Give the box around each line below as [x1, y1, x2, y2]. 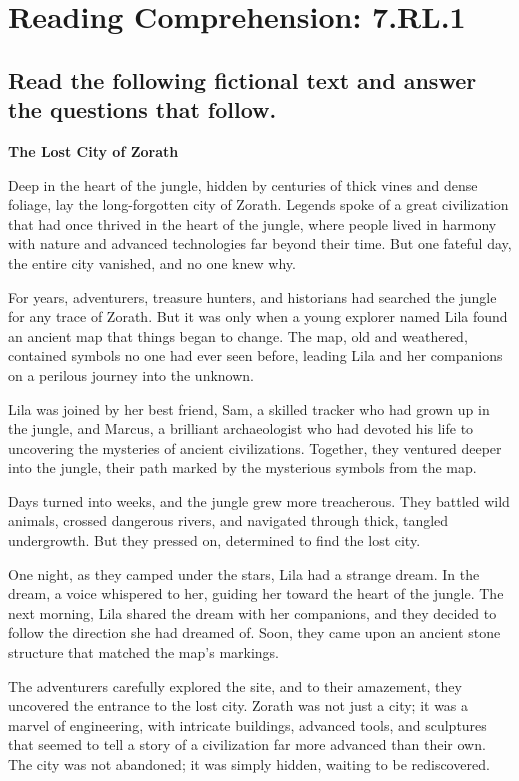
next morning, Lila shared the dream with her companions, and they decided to [8, 602, 497, 623]
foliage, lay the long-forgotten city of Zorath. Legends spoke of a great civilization [8, 194, 509, 215]
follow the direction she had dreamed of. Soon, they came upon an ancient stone [8, 622, 501, 643]
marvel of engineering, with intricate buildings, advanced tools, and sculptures [8, 714, 487, 735]
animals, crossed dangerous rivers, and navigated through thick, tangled [8, 510, 449, 531]
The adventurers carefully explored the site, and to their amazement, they [8, 675, 462, 696]
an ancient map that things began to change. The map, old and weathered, [8, 325, 468, 346]
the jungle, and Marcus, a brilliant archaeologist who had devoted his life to [8, 418, 474, 439]
